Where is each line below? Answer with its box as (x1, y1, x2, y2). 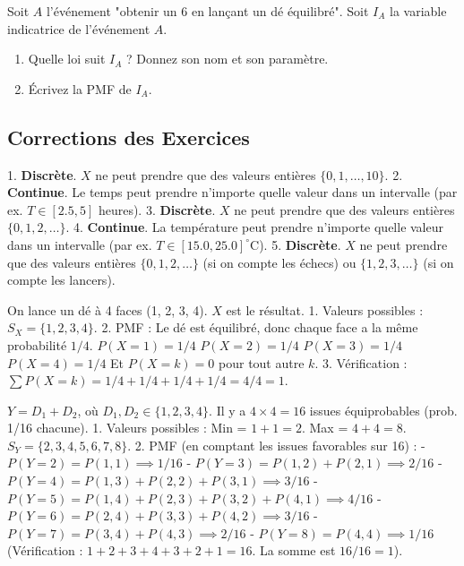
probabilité (7, 335, 67, 354)
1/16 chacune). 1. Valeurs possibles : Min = (7, 418, 247, 437)
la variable (390, 2, 447, 20)
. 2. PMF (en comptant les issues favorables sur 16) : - (127, 435, 425, 454)
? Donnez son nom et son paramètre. (126, 49, 329, 68)
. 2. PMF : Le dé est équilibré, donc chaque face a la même (93, 318, 418, 337)
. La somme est (252, 541, 336, 560)
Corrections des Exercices (7, 123, 250, 150)
